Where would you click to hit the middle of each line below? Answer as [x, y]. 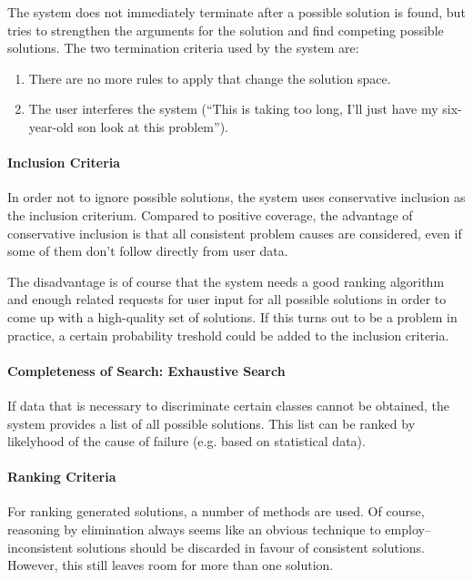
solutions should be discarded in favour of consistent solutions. [251, 547]
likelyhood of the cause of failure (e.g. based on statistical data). [186, 441]
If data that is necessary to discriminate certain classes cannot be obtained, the [228, 405]
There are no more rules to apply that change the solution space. [210, 78]
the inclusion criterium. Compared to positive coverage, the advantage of [210, 214]
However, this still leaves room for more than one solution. [171, 565]
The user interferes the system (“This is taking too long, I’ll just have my [233, 109]
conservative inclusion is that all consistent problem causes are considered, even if [235, 233]
